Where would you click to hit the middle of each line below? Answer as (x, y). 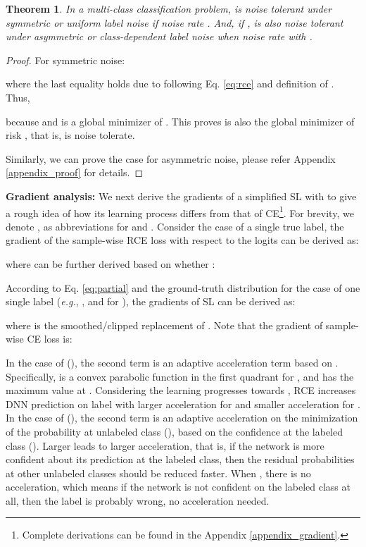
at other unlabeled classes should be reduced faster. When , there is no (158, 473)
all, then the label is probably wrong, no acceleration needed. (138, 500)
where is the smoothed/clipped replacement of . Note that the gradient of (164, 325)
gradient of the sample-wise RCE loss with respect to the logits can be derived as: (182, 240)
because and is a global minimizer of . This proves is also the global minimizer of (180, 121)
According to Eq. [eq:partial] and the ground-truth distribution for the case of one (183, 287)
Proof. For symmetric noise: (65, 60)
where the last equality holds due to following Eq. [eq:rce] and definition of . (170, 84)
